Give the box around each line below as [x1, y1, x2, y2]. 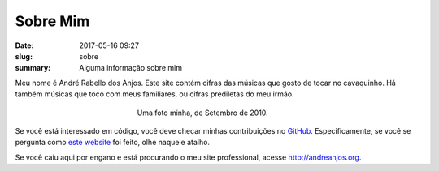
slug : [15, 51, 33, 61]
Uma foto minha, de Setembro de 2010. [137, 108, 268, 118]
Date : [15, 41, 34, 50]
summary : [15, 63, 51, 73]
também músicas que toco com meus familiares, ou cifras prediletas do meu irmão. [15, 89, 294, 99]
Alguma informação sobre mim [79, 63, 183, 73]
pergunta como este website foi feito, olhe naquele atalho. [15, 138, 211, 147]
